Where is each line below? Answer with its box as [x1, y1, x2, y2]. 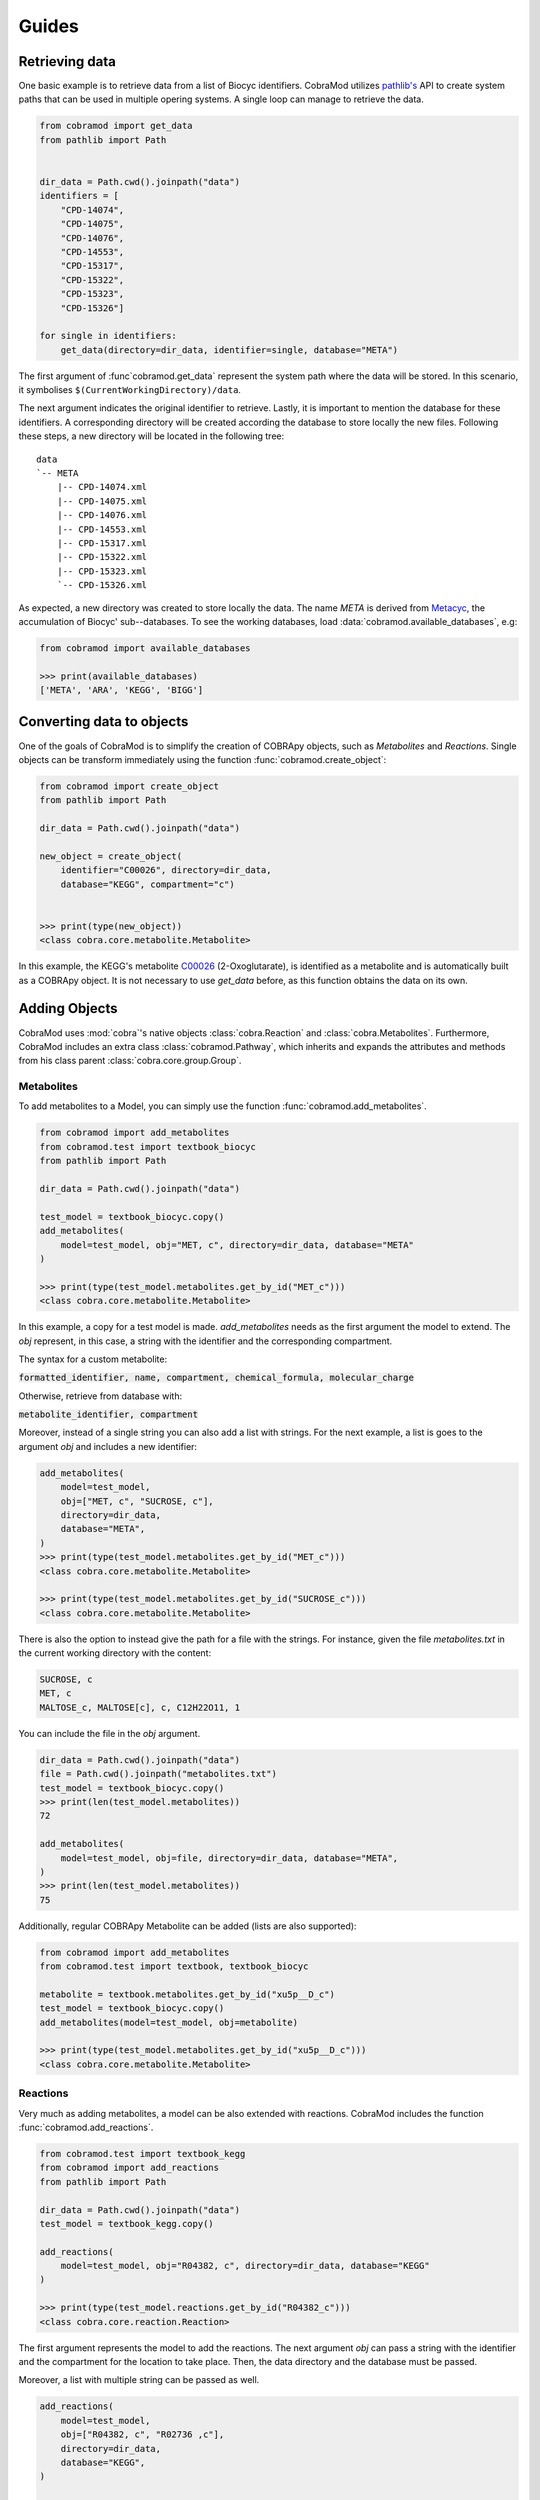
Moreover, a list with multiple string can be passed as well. [18, 2374, 260, 2386]
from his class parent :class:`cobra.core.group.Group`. [18, 1055, 242, 1067]
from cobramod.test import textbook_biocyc [39, 1141, 257, 1152]
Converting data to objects [18, 713, 189, 730]
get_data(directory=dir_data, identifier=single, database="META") [60, 344, 399, 355]
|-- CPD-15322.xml [56, 551, 148, 563]
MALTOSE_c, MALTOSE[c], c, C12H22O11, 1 [39, 1701, 240, 1713]
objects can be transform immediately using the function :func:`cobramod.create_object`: [18, 753, 387, 765]
